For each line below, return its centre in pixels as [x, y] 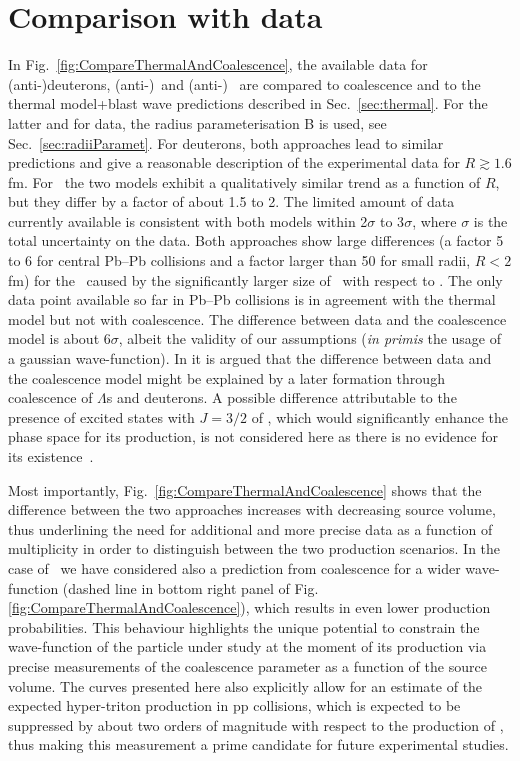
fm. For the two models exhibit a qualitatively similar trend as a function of [244, 181]
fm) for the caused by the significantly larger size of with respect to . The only [255, 279]
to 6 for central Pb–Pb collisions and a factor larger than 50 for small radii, [239, 260]
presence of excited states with [101, 416]
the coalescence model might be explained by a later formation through [226, 377]
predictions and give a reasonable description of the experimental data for [234, 162]
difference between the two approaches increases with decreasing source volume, [252, 509]
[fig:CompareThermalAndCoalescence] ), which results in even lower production [249, 607]
